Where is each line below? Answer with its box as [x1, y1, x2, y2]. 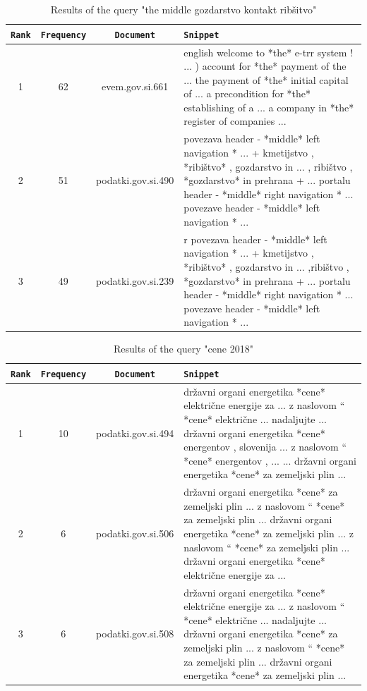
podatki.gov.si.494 [96, 425, 174, 440]
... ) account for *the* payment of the [183, 59, 347, 73]
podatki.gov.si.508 [96, 626, 174, 641]
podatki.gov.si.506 [96, 526, 174, 541]
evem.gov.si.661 [102, 79, 169, 94]
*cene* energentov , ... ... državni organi [183, 453, 356, 467]
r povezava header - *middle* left [183, 231, 327, 246]
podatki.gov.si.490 [96, 173, 174, 188]
